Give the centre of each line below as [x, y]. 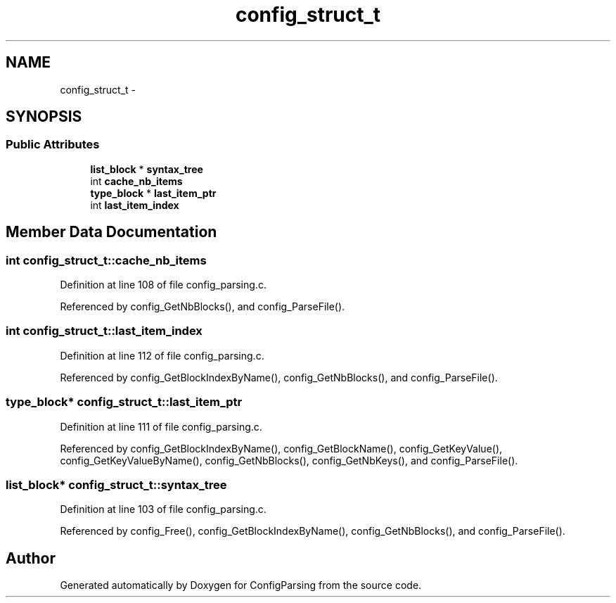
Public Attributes [53, 145]
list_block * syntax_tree [147, 169]
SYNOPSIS [44, 117]
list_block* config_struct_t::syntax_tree [116, 484]
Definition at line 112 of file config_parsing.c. [162, 355]
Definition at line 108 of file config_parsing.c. [163, 285]
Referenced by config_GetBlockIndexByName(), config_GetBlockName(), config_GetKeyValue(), [281, 448]
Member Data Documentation [111, 232]
